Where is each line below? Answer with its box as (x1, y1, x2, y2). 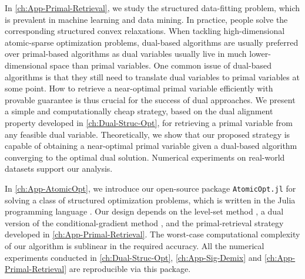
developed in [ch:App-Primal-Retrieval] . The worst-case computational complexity (5, 228, 300, 240)
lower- (249, 47, 271, 60)
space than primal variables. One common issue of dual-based (50, 59, 272, 71)
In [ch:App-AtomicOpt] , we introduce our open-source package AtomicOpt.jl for (5, 182, 296, 194)
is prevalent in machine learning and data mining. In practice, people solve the (5, 13, 288, 25)
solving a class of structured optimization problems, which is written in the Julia (5, 193, 296, 206)
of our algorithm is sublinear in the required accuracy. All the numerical (5, 239, 264, 251)
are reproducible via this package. (69, 263, 191, 275)
